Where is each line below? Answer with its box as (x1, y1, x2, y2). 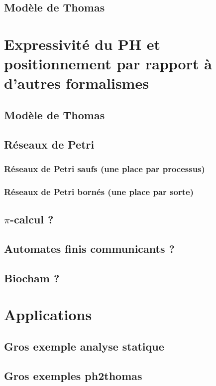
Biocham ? (4, 270, 60, 285)
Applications (4, 304, 92, 325)
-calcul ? (9, 211, 54, 227)
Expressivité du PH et (4, 33, 161, 54)
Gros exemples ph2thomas (4, 368, 142, 383)
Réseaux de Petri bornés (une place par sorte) (4, 185, 194, 197)
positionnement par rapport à (4, 53, 212, 74)
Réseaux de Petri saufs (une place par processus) (4, 163, 205, 175)
